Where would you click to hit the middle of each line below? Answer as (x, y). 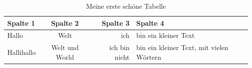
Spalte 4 (150, 23)
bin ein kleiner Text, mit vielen (182, 47)
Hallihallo (22, 52)
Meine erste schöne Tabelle (126, 6)
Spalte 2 (65, 23)
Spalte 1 (21, 23)
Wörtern (149, 57)
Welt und (65, 47)
